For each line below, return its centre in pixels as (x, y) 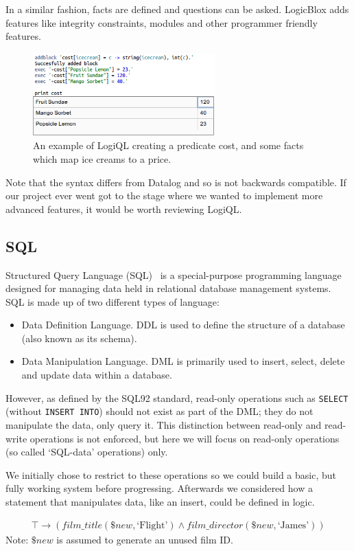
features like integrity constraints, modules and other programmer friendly (162, 22)
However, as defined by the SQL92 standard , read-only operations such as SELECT (177, 397)
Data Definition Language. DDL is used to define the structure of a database (183, 325)
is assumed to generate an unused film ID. (145, 539)
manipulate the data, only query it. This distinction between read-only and (164, 424)
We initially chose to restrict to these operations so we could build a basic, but (171, 474)
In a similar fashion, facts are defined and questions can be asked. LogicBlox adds (177, 9)
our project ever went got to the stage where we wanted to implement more (164, 195)
